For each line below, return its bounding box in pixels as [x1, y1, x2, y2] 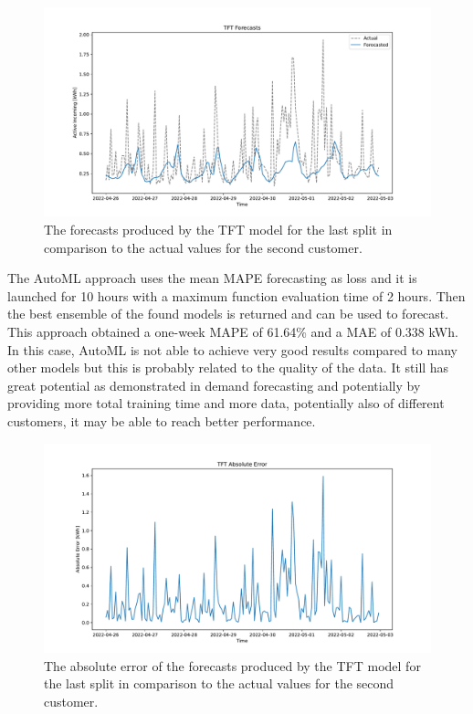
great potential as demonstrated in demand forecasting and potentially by [7, 375, 421, 394]
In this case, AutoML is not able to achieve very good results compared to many [7, 340, 457, 359]
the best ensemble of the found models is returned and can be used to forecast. [7, 304, 449, 323]
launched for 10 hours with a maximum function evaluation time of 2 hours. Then [7, 286, 466, 305]
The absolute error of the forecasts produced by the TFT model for [44, 656, 421, 675]
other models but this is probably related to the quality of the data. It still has [7, 358, 449, 377]
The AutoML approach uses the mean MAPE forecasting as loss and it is [7, 268, 417, 288]
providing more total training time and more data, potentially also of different [7, 394, 445, 413]
